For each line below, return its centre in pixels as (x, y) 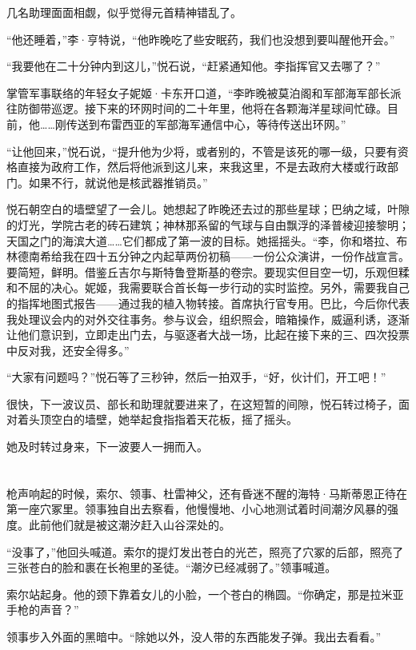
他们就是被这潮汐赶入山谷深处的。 (140, 525)
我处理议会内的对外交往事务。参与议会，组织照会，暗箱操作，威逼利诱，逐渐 (208, 319)
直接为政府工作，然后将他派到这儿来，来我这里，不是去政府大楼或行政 (202, 167)
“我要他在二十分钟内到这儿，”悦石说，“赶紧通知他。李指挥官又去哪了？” (194, 66)
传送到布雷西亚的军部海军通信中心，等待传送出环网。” (206, 124)
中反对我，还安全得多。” (68, 350)
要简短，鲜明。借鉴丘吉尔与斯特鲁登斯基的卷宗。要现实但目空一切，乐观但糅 (208, 271)
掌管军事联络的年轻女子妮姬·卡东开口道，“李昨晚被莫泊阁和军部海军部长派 (204, 92)
